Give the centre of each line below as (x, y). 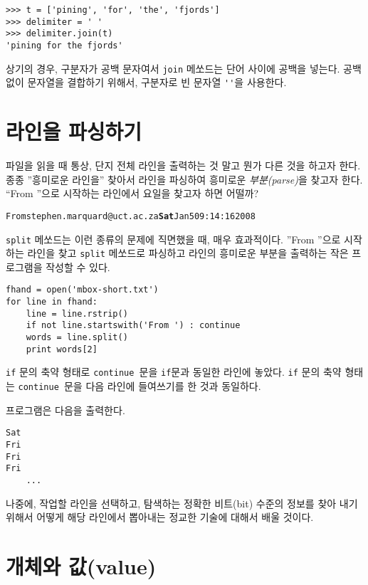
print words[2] (62, 349)
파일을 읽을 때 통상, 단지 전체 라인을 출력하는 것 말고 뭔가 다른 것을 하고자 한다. (183, 165)
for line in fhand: (52, 302)
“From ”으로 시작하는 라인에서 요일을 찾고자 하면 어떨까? (132, 193)
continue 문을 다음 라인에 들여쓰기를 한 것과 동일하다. (140, 386)
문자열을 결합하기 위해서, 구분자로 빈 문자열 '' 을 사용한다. (157, 82)
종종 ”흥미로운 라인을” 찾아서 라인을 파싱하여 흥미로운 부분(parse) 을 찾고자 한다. (184, 179)
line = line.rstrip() (77, 313)
